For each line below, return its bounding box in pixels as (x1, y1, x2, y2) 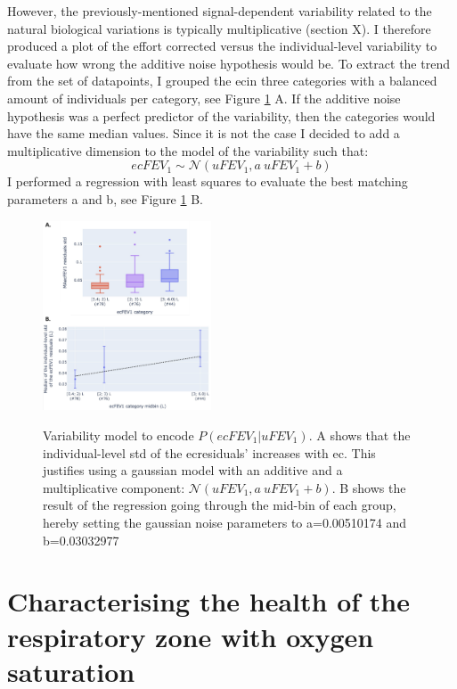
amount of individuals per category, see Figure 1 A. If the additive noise (7, 88, 401, 107)
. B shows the (331, 478, 406, 496)
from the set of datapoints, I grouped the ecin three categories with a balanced (7, 71, 437, 90)
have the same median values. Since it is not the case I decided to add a (7, 124, 400, 143)
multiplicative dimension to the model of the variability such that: (7, 141, 369, 160)
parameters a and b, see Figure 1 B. (7, 189, 203, 208)
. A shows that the (308, 426, 411, 444)
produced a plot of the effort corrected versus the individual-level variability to (7, 37, 437, 55)
